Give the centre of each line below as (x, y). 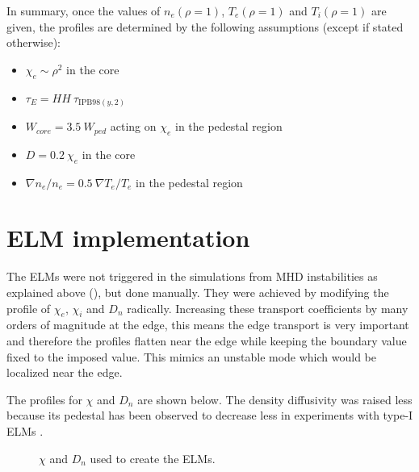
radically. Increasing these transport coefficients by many (268, 308)
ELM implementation (128, 238)
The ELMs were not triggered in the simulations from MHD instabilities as (192, 276)
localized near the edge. (65, 372)
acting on (133, 126)
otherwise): (34, 42)
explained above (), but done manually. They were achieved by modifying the (198, 292)
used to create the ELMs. (153, 458)
